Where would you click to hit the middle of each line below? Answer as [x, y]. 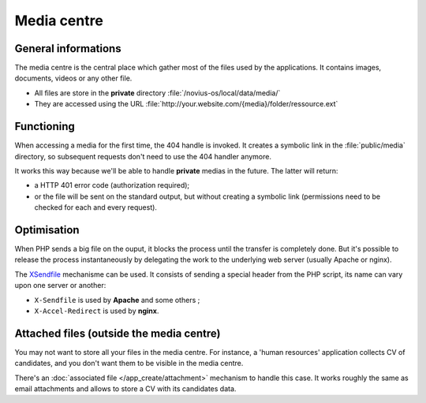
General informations [68, 49]
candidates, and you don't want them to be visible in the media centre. [129, 364]
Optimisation [47, 230]
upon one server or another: [60, 285]
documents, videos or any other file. [73, 78]
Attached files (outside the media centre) [118, 333]
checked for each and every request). [96, 207]
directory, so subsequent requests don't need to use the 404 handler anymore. [143, 156]
